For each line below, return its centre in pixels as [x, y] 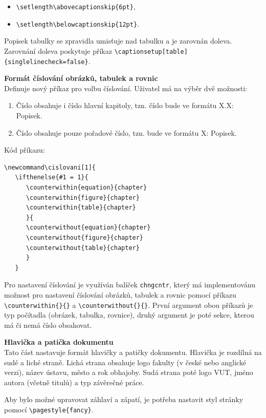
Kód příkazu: [25, 150]
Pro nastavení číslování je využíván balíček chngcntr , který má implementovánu [130, 285]
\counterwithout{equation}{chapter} [88, 228]
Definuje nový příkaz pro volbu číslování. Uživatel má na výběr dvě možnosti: [126, 88]
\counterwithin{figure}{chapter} [83, 197]
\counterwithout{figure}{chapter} [85, 237]
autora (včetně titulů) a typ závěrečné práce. [74, 382]
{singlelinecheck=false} [46, 62]
